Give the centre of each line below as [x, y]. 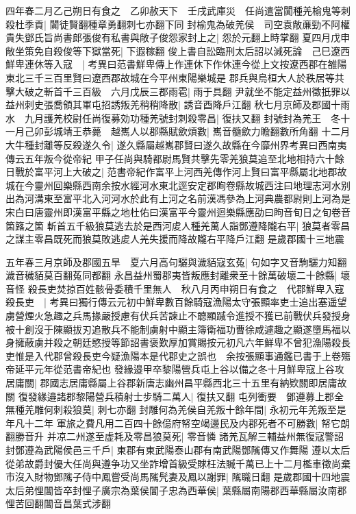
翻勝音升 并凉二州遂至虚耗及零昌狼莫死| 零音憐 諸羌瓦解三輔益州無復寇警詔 [175, 436]
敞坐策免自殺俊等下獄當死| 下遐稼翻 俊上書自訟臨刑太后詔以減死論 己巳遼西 [178, 50]
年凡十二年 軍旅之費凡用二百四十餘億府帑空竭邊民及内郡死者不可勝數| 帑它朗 [178, 423]
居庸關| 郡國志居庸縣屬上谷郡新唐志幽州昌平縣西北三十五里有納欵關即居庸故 [176, 383]
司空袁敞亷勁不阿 [302, 24]
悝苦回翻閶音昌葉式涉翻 [58, 503]
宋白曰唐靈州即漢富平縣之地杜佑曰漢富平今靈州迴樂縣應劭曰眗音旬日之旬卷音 [178, 211]
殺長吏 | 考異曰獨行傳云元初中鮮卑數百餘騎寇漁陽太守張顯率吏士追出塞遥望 [176, 302]
